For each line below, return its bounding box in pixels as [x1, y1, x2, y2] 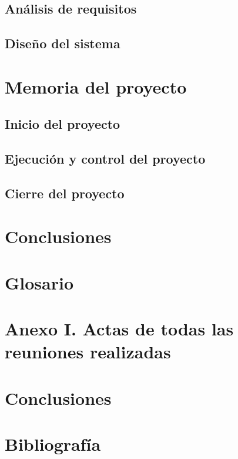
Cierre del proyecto [5, 184, 125, 202]
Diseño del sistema [5, 34, 120, 52]
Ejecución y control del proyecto [5, 149, 206, 168]
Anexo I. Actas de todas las [5, 317, 234, 341]
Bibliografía [5, 432, 101, 456]
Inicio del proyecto [5, 115, 120, 133]
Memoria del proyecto [5, 74, 187, 98]
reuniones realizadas [5, 340, 171, 364]
